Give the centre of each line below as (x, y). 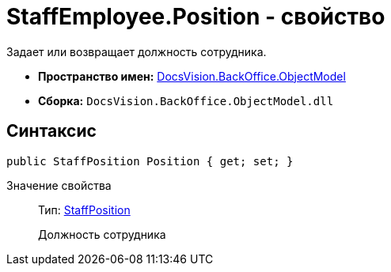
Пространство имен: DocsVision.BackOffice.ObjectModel (192, 76)
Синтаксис (51, 131)
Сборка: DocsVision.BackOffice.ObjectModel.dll (186, 100)
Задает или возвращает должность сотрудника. (137, 51)
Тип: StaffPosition (84, 210)
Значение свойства (59, 185)
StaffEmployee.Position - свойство (196, 17)
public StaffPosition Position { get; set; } (150, 161)
